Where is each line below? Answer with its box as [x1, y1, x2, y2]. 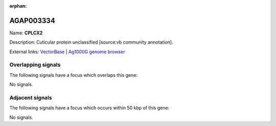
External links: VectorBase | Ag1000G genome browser [9, 49, 125, 55]
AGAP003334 [9, 16, 56, 25]
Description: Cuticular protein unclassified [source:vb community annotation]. [9, 39, 173, 46]
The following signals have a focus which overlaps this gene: [9, 72, 138, 78]
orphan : [9, 3, 27, 9]
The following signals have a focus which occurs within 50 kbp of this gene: [9, 105, 170, 111]
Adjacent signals [9, 94, 52, 101]
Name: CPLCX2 [9, 30, 43, 36]
